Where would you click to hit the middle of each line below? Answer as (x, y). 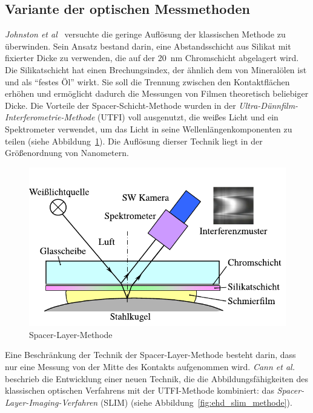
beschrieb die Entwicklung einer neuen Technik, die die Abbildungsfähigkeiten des (157, 378)
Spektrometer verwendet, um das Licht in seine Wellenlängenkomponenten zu (149, 128)
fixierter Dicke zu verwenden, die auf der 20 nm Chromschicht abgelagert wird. (152, 58)
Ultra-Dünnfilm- (269, 105)
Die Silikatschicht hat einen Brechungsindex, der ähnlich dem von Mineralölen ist (156, 69)
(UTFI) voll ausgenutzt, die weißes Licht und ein (188, 117)
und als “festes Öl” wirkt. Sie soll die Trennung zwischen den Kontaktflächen (147, 81)
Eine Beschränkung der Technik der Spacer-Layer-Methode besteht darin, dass (150, 355)
